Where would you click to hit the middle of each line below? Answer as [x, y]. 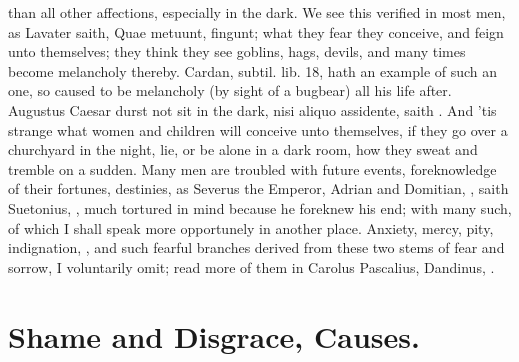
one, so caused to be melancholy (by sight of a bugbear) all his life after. [230, 90]
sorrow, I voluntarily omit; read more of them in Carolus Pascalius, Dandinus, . [251, 266]
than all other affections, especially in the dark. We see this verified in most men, [257, 12]
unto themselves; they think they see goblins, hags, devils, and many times [237, 51]
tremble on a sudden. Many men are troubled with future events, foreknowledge [252, 168]
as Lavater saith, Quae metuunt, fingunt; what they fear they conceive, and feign [256, 31]
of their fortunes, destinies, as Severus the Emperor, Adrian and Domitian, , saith [258, 188]
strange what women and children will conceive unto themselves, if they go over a [258, 129]
